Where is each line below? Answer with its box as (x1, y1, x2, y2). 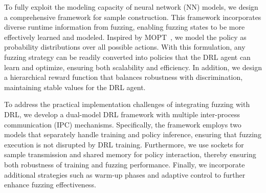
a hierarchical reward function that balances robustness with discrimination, (4, 72, 243, 82)
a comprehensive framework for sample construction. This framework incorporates (4, 11, 261, 22)
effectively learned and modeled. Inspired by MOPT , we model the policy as (4, 31, 247, 42)
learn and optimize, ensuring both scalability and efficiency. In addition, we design (4, 61, 262, 72)
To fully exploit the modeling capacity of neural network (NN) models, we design (4, 2, 258, 12)
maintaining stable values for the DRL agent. (4, 81, 146, 92)
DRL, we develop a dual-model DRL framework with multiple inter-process (4, 109, 240, 119)
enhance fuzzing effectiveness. (4, 179, 96, 190)
